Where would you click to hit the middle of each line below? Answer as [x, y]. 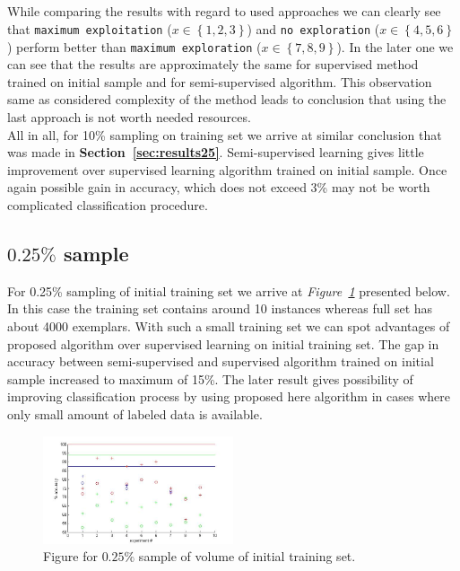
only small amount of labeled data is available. [135, 414]
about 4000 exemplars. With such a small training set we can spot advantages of [229, 326]
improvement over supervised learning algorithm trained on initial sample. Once [227, 169]
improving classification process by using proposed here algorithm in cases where [229, 396]
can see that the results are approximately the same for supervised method [213, 64]
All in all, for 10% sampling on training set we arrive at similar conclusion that [225, 134]
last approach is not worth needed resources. [129, 117]
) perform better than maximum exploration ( [135, 46]
